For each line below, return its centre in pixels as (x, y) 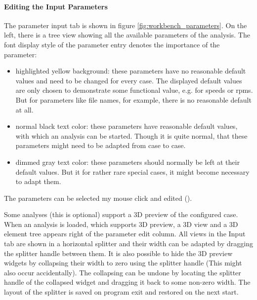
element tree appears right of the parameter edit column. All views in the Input (125, 234)
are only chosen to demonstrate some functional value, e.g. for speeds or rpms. (134, 90)
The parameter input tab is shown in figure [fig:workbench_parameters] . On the (126, 25)
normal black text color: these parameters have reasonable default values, (127, 126)
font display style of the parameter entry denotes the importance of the (112, 44)
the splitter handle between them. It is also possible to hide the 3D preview (118, 253)
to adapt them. (38, 181)
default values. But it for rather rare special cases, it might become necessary (132, 171)
